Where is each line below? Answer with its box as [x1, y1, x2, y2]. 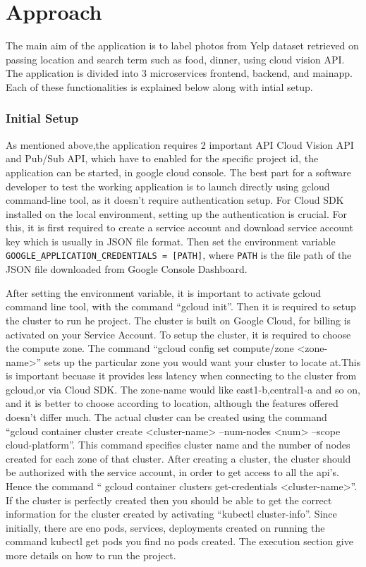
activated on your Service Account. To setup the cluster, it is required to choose [6, 327, 351, 341]
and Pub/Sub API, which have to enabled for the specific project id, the [6, 151, 319, 166]
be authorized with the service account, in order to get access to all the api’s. [6, 465, 339, 480]
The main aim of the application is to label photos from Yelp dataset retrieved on [6, 38, 359, 53]
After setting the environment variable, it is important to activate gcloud [6, 285, 322, 300]
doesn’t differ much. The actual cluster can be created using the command [6, 410, 327, 425]
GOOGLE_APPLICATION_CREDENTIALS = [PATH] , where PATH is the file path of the [6, 248, 352, 262]
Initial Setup [6, 109, 79, 127]
